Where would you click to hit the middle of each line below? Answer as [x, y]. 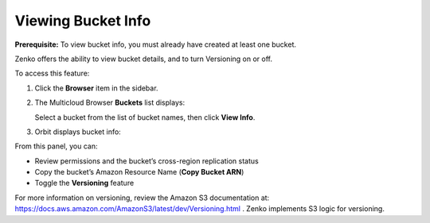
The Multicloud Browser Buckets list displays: [110, 102]
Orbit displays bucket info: [78, 132]
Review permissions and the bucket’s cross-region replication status [147, 161]
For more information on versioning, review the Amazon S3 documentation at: [142, 198]
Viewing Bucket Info [83, 21]
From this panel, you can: [56, 146]
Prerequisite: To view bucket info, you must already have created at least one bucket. [156, 44]
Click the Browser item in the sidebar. [96, 88]
